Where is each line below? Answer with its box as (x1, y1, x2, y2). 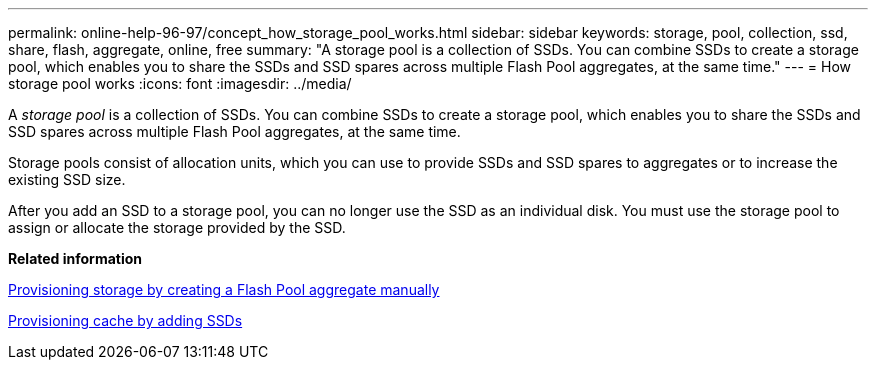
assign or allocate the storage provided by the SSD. (8, 219, 346, 236)
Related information (8, 250, 143, 267)
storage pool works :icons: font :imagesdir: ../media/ (8, 75, 352, 92)
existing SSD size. (8, 171, 126, 188)
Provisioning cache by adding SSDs (8, 312, 243, 329)
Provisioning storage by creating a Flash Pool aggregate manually (8, 281, 440, 298)
